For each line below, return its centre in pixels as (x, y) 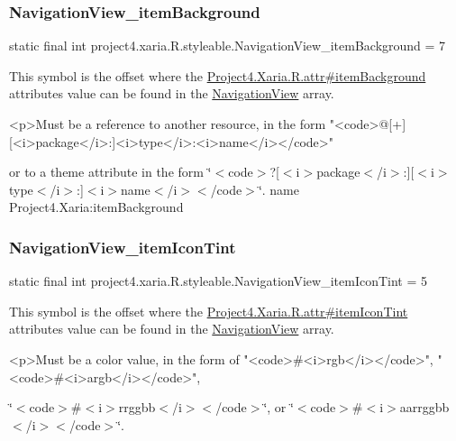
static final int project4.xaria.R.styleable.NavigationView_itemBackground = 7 (228, 46)
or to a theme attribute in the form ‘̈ (110, 172)
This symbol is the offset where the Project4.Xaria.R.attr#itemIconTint (209, 311)
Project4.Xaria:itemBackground (96, 207)
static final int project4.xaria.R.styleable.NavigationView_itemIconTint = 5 (219, 281)
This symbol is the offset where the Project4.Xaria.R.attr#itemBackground (218, 75)
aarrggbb (424, 407)
